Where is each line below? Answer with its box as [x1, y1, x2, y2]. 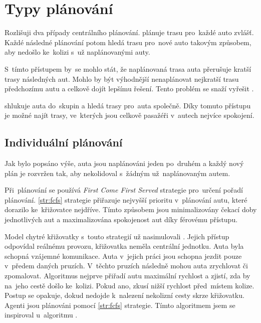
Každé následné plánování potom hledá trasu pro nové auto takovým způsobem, [5, 37, 251, 47]
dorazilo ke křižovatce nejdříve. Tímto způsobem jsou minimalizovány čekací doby [5, 204, 257, 215]
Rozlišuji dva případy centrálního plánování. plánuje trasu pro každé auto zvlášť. [5, 27, 254, 38]
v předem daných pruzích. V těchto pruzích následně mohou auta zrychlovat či [5, 260, 248, 271]
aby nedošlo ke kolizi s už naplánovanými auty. [5, 47, 150, 57]
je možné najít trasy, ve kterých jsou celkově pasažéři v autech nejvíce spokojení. [5, 110, 254, 120]
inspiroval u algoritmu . [5, 309, 78, 320]
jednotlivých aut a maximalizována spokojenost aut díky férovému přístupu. [5, 214, 238, 225]
